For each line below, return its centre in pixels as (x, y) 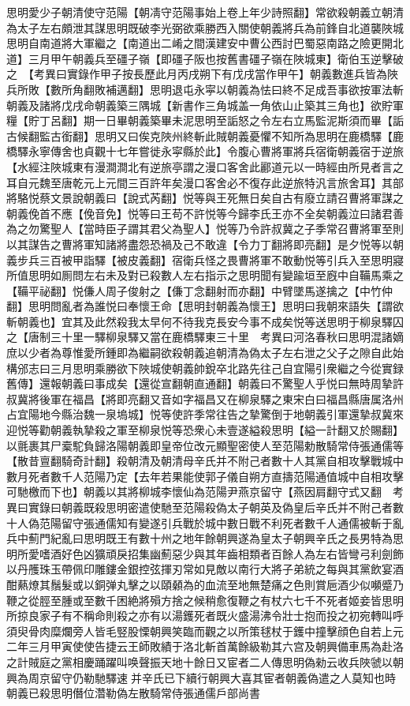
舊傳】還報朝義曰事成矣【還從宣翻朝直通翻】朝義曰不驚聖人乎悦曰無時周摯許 (205, 383)
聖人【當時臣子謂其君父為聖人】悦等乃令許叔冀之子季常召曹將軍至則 (227, 229)
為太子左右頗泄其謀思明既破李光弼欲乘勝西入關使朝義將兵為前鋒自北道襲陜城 (205, 27)
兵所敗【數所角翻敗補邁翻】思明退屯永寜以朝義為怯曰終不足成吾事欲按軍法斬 (205, 89)
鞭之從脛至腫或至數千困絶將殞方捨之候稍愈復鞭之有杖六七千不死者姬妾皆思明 (205, 600)
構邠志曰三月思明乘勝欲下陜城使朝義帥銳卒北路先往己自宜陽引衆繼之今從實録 (205, 368)
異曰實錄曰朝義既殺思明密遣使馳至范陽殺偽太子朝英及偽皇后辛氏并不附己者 (199, 507)
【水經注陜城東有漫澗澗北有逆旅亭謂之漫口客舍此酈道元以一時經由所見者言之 (205, 166)
